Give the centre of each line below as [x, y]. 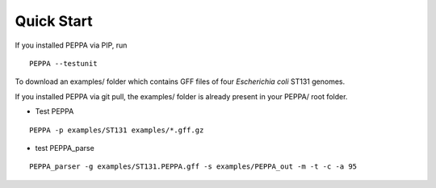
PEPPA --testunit [63, 63]
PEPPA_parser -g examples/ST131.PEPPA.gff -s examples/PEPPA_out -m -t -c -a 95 [193, 167]
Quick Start [54, 21]
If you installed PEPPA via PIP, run [71, 45]
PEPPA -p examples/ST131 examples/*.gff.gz [117, 130]
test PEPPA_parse [65, 148]
